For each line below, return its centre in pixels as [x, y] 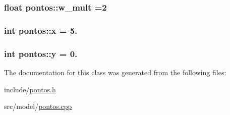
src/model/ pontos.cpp [38, 106]
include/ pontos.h [30, 89]
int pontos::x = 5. [41, 30]
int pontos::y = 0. [41, 53]
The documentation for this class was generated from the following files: [115, 72]
